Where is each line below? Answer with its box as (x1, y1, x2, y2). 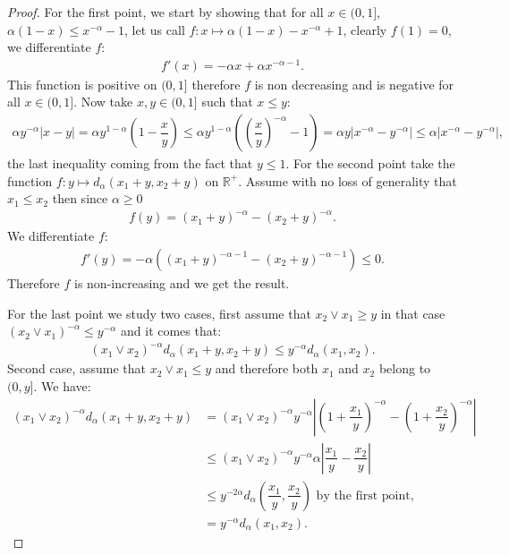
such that (201, 92, 253, 111)
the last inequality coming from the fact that (7, 154, 253, 173)
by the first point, (316, 489, 414, 502)
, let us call (124, 20, 185, 38)
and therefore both (215, 359, 318, 378)
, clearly (343, 20, 387, 38)
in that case (380, 303, 445, 322)
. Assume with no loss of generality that (238, 171, 457, 190)
